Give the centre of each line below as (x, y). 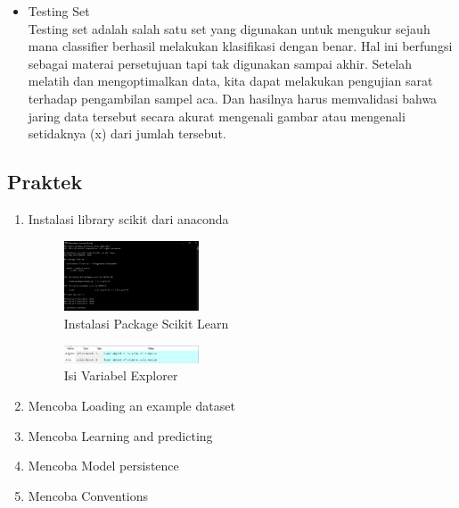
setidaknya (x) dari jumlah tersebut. (127, 133)
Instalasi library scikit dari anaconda (128, 218)
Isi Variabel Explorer (121, 375)
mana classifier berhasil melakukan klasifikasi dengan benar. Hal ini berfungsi (240, 46)
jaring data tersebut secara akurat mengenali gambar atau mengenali (217, 116)
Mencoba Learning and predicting (120, 435)
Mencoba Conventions (88, 495)
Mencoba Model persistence (103, 466)
